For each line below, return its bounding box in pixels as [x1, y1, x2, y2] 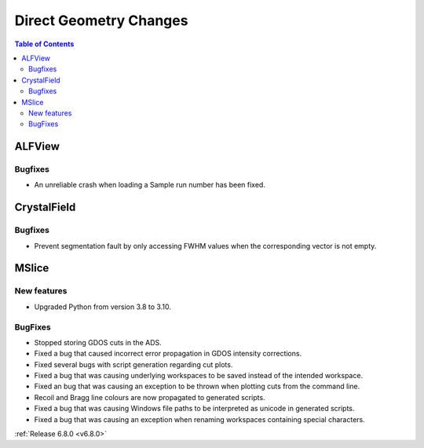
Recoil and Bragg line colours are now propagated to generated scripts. [34, 392, 266, 402]
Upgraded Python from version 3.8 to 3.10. [34, 302, 172, 311]
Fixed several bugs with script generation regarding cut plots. [34, 359, 233, 369]
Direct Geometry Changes [14, 12, 188, 29]
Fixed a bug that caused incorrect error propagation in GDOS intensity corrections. [34, 349, 302, 359]
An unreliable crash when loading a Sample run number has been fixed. [34, 180, 266, 190]
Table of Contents [14, 39, 75, 49]
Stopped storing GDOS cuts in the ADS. [34, 337, 163, 347]
